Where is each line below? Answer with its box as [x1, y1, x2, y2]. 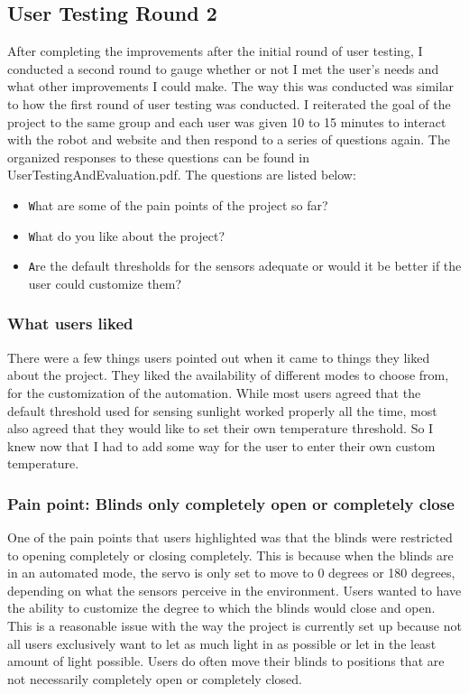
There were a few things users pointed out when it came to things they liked [7, 347, 430, 366]
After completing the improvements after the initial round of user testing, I [7, 42, 423, 60]
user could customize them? [28, 273, 182, 292]
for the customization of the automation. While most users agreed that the [7, 383, 421, 402]
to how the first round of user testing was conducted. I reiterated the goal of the [7, 94, 451, 113]
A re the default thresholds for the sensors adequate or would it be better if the [28, 256, 462, 275]
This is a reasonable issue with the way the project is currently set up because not [7, 616, 462, 635]
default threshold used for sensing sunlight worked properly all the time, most [7, 401, 437, 420]
